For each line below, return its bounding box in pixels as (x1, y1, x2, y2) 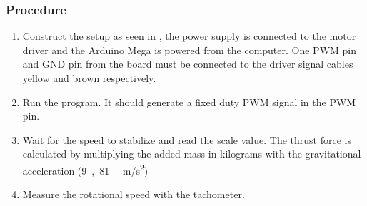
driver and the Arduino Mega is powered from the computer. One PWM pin (22, 42, 357, 57)
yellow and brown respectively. (22, 71, 156, 85)
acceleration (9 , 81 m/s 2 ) (22, 160, 149, 177)
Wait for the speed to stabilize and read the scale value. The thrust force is (22, 132, 351, 147)
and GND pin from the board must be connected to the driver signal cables (22, 56, 353, 71)
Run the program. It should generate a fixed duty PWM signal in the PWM (22, 94, 356, 109)
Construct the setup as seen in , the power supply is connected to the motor (22, 29, 356, 43)
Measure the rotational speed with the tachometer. (22, 187, 245, 202)
